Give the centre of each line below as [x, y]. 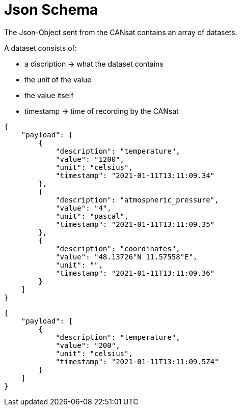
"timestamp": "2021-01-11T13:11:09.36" [135, 273]
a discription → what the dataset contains [94, 64]
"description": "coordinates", [118, 248]
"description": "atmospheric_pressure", [137, 200]
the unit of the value [58, 79]
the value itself [49, 95]
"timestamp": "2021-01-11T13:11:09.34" [135, 175]
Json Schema [51, 10]
